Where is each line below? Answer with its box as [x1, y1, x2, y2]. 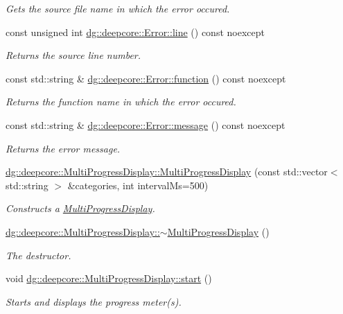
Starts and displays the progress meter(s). [6, 294, 182, 308]
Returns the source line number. [6, 48, 141, 62]
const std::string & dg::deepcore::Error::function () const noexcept [6, 71, 286, 85]
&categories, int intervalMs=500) [67, 177, 209, 192]
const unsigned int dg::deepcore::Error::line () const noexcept [6, 24, 265, 39]
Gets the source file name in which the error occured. [6, 1, 230, 15]
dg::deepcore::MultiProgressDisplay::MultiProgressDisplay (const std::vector [6, 164, 328, 179]
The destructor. [6, 247, 71, 262]
